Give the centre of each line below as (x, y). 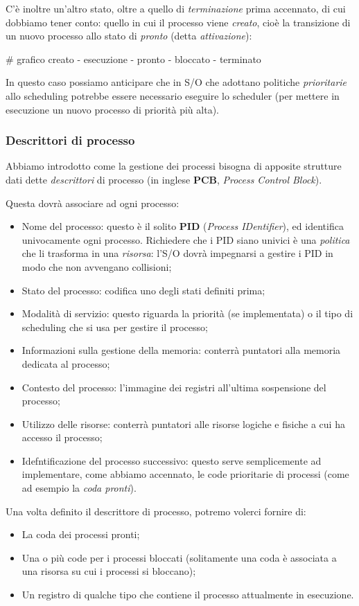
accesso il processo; (62, 437)
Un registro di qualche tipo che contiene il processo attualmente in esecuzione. (188, 595)
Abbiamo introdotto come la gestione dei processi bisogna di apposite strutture (174, 166)
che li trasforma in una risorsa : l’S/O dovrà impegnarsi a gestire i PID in (177, 253)
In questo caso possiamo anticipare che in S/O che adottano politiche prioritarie (176, 82)
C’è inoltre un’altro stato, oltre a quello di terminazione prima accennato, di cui (176, 8)
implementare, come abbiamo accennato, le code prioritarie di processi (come (185, 474)
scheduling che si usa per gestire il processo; (115, 327)
